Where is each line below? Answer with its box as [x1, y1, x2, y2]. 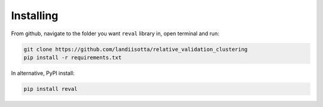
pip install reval [23, 85, 78, 92]
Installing [11, 9, 59, 22]
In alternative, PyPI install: [11, 69, 75, 77]
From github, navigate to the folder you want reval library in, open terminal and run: [11, 30, 220, 37]
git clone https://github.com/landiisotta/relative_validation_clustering [23, 45, 248, 53]
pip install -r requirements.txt [23, 54, 122, 61]
